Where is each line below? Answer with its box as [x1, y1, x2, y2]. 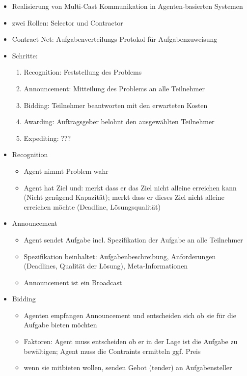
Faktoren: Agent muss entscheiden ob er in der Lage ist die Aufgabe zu [24, 336, 238, 347]
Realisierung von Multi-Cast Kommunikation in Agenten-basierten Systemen [12, 1, 243, 11]
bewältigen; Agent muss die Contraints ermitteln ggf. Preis [24, 346, 201, 356]
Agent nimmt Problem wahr [24, 165, 109, 176]
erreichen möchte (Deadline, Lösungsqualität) [24, 201, 161, 212]
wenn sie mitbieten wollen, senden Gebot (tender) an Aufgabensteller [24, 362, 232, 373]
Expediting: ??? [24, 133, 71, 143]
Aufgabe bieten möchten [24, 320, 97, 330]
